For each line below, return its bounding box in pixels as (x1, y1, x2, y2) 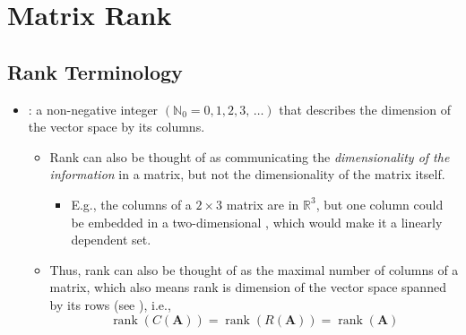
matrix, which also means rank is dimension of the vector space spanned (49, 278, 446, 296)
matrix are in (226, 194, 299, 213)
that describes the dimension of (279, 99, 451, 118)
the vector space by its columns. (28, 117, 205, 136)
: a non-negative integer (28, 99, 159, 118)
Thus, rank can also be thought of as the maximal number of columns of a (49, 260, 459, 279)
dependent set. (71, 230, 151, 249)
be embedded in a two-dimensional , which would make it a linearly (71, 212, 443, 231)
